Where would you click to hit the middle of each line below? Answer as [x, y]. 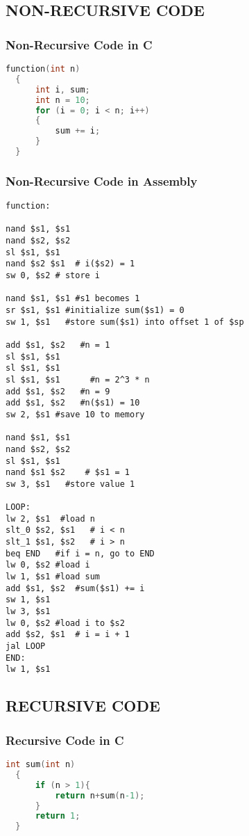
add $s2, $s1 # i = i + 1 [68, 635]
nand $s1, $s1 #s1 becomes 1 [73, 299]
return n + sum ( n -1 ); [100, 795]
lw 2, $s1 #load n [50, 519]
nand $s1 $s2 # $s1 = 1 [68, 473]
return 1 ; [58, 816]
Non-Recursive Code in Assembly [102, 180]
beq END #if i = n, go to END [80, 553]
